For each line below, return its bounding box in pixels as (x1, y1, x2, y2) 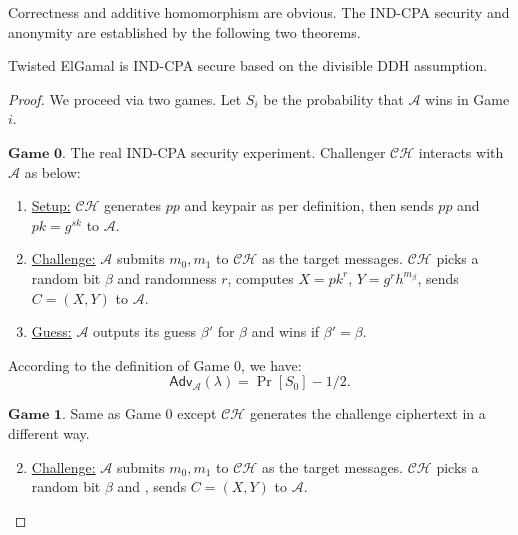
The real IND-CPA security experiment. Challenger (70, 141, 386, 162)
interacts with (418, 141, 504, 162)
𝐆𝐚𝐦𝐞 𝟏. (8, 408, 66, 423)
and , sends (117, 476, 187, 497)
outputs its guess (93, 321, 197, 342)
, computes (227, 267, 294, 288)
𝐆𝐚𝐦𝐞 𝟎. (8, 146, 66, 161)
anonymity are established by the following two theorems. (8, 21, 361, 42)
